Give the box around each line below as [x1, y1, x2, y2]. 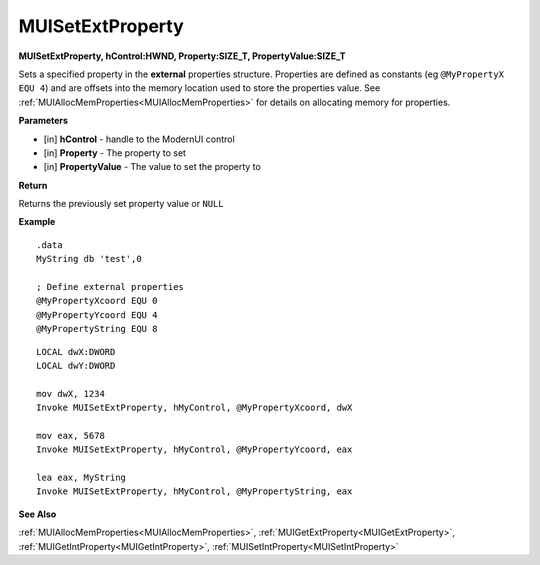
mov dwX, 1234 [36, 388, 105, 399]
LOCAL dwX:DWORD [36, 346, 116, 357]
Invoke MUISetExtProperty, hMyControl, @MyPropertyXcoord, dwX [36, 402, 353, 414]
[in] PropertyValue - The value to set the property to [43, 161, 262, 173]
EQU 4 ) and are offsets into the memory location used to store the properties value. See [18, 82, 381, 94]
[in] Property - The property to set [43, 146, 187, 159]
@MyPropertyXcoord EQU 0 [36, 295, 158, 307]
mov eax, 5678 [36, 430, 105, 441]
